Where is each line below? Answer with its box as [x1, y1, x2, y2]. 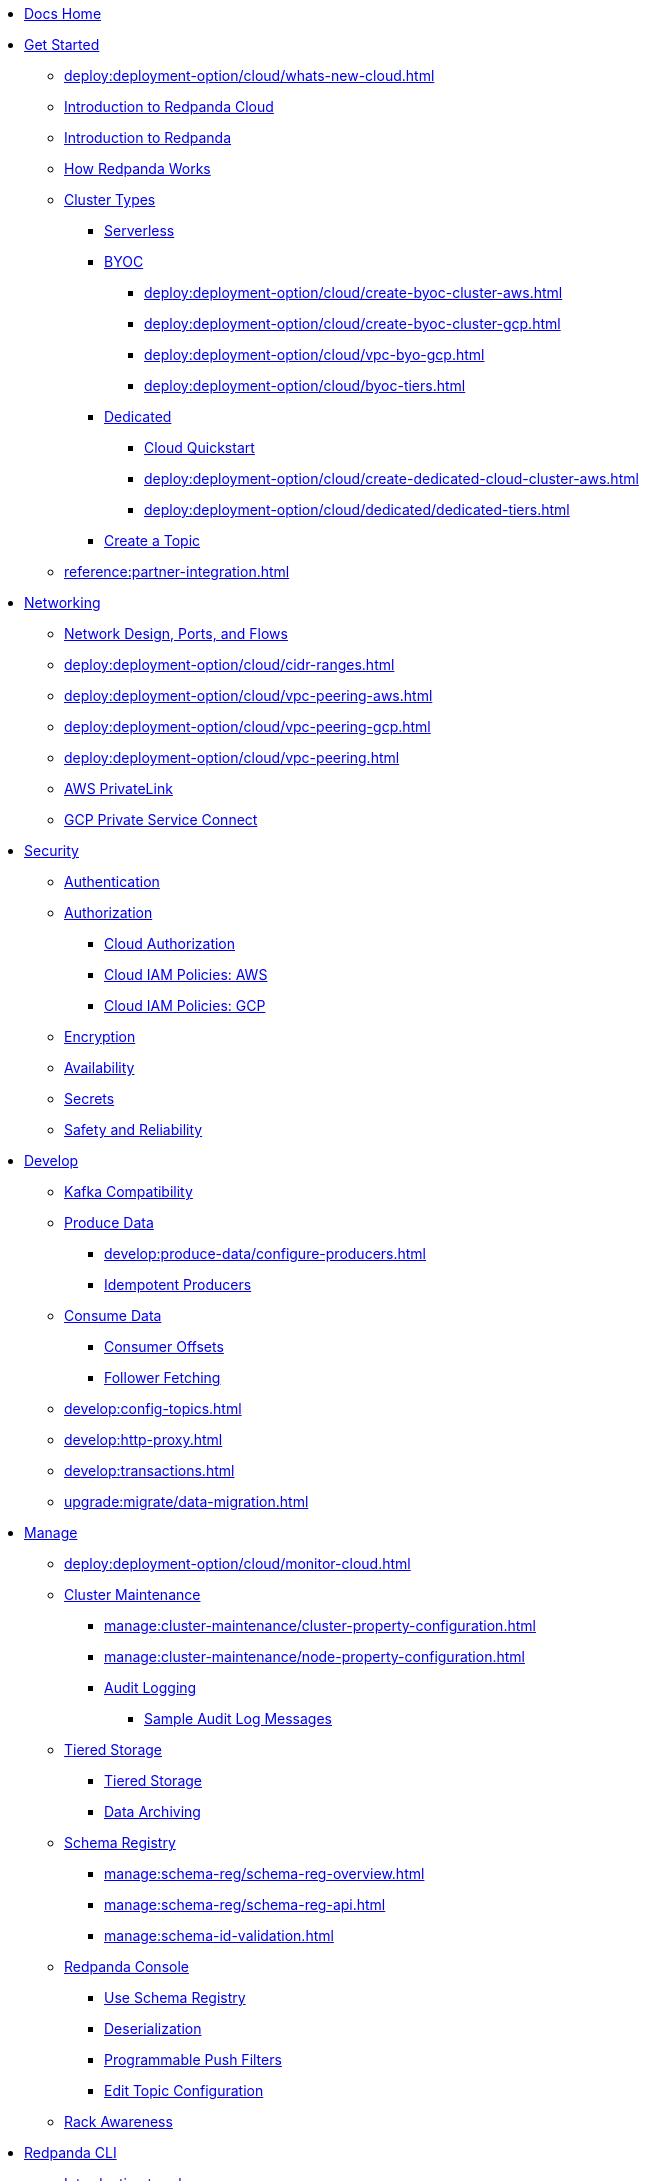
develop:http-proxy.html [64, 1431, 223, 1448]
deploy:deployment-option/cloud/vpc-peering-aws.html [64, 687, 433, 704]
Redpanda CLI [24, 2144, 117, 2161]
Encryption [64, 1028, 136, 1045]
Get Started [24, 36, 100, 53]
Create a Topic [104, 532, 201, 549]
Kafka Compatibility [64, 1183, 193, 1200]
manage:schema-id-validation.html [104, 1927, 334, 1944]
